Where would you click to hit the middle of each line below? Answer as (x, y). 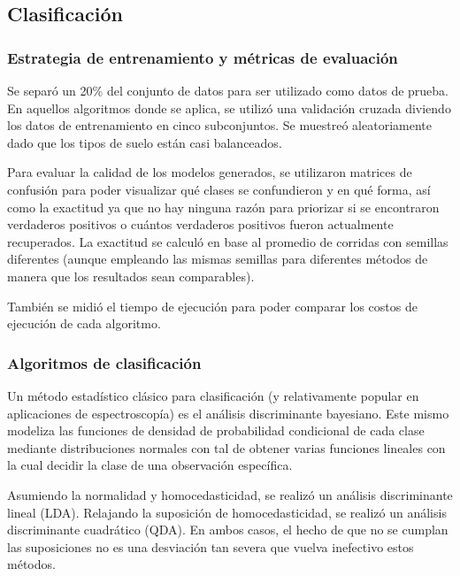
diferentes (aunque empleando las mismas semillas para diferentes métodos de (218, 259)
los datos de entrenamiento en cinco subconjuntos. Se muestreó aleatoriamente (219, 125)
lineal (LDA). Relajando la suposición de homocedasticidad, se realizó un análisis (227, 512)
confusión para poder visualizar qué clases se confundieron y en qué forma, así (219, 189)
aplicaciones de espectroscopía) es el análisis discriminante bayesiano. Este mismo (228, 413)
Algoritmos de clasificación (104, 362)
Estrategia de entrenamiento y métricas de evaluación (203, 57)
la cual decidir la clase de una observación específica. (150, 465)
